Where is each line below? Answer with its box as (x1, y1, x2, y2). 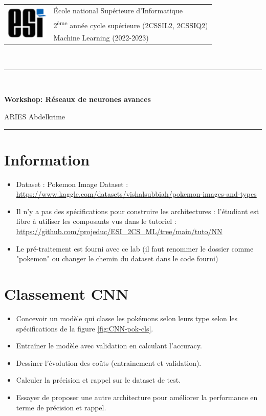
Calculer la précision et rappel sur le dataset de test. (16, 375, 181, 385)
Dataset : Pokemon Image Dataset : (16, 178, 128, 189)
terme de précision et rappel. (16, 402, 106, 412)
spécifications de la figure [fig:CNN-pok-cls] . (16, 323, 153, 334)
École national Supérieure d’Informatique (53, 5, 183, 15)
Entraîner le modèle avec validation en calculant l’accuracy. (16, 340, 202, 351)
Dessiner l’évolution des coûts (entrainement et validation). (16, 357, 202, 368)
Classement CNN (4, 283, 129, 304)
